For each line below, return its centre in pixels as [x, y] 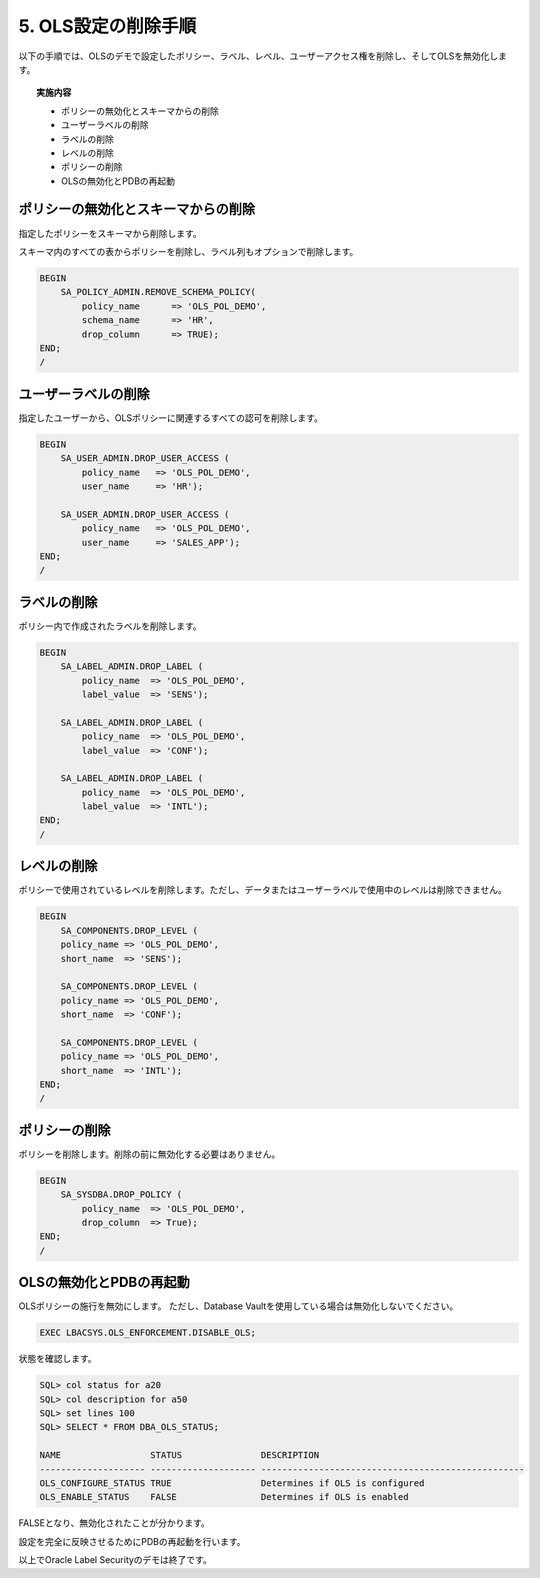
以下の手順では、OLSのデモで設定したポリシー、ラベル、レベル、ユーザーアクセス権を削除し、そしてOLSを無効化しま [263, 56]
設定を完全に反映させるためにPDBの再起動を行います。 [132, 1541]
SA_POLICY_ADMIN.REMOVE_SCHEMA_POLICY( [158, 292]
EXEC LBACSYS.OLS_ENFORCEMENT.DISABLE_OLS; [148, 1333]
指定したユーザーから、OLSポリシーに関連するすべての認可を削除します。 [171, 417]
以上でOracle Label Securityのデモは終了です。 [115, 1560]
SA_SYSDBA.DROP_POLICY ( [121, 1194]
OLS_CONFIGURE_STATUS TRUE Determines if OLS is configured [232, 1483]
